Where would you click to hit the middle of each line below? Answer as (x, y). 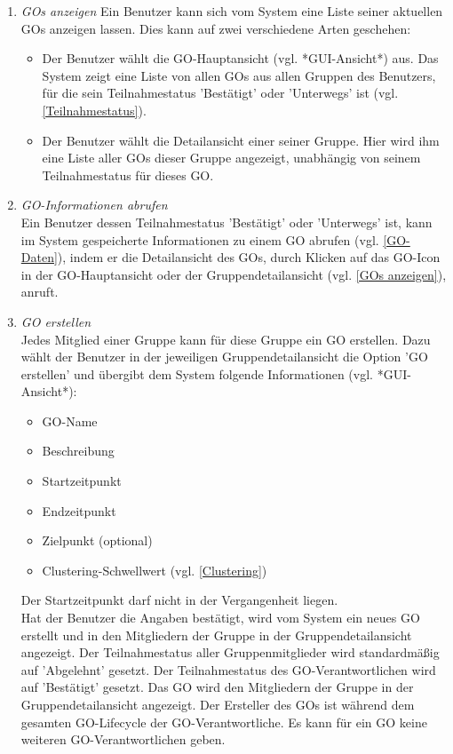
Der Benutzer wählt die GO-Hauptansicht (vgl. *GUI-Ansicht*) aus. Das (240, 58)
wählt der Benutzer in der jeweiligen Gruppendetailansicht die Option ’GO (224, 357)
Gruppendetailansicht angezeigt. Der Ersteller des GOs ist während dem (218, 704)
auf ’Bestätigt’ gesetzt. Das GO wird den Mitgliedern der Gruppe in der (217, 687)
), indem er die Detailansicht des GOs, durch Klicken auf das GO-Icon (249, 257)
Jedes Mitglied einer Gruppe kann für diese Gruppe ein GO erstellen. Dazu (226, 339)
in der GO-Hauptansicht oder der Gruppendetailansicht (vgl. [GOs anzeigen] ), (234, 274)
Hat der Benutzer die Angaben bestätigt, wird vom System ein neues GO (220, 618)
